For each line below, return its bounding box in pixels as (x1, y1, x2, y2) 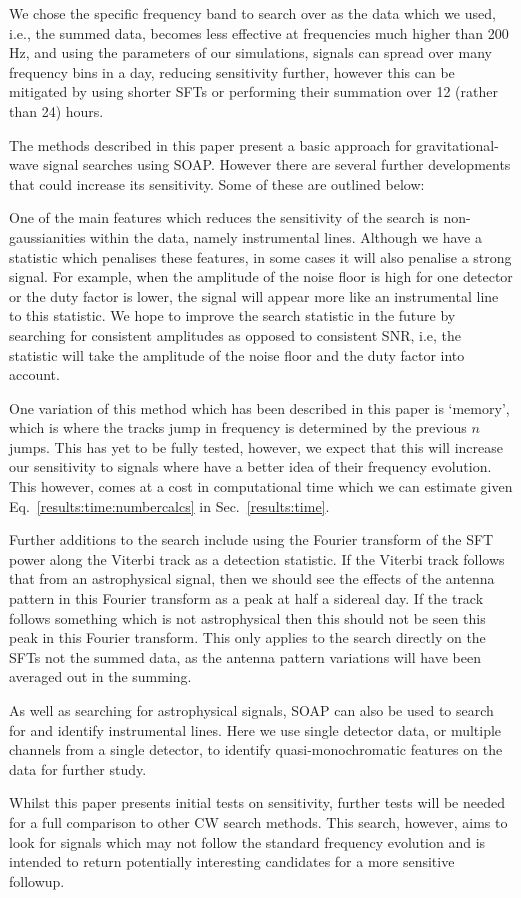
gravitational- (416, 134, 499, 155)
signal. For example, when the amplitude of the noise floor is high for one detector (9, 266, 513, 287)
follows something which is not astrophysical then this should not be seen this (9, 607, 486, 628)
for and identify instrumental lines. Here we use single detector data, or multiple (9, 719, 502, 740)
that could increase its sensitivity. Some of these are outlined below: (9, 173, 425, 194)
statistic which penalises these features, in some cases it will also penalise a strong (9, 246, 512, 267)
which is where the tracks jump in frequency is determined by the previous (9, 417, 467, 438)
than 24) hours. (9, 100, 104, 121)
